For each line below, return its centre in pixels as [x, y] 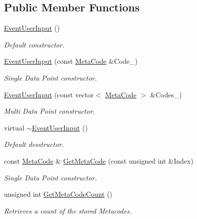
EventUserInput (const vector [49, 94]
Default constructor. [34, 44]
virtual [14, 127]
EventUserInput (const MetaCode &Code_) [71, 61]
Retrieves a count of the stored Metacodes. [68, 210]
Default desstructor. [34, 144]
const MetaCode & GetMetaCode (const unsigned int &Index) [99, 160]
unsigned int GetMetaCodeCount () [58, 194]
